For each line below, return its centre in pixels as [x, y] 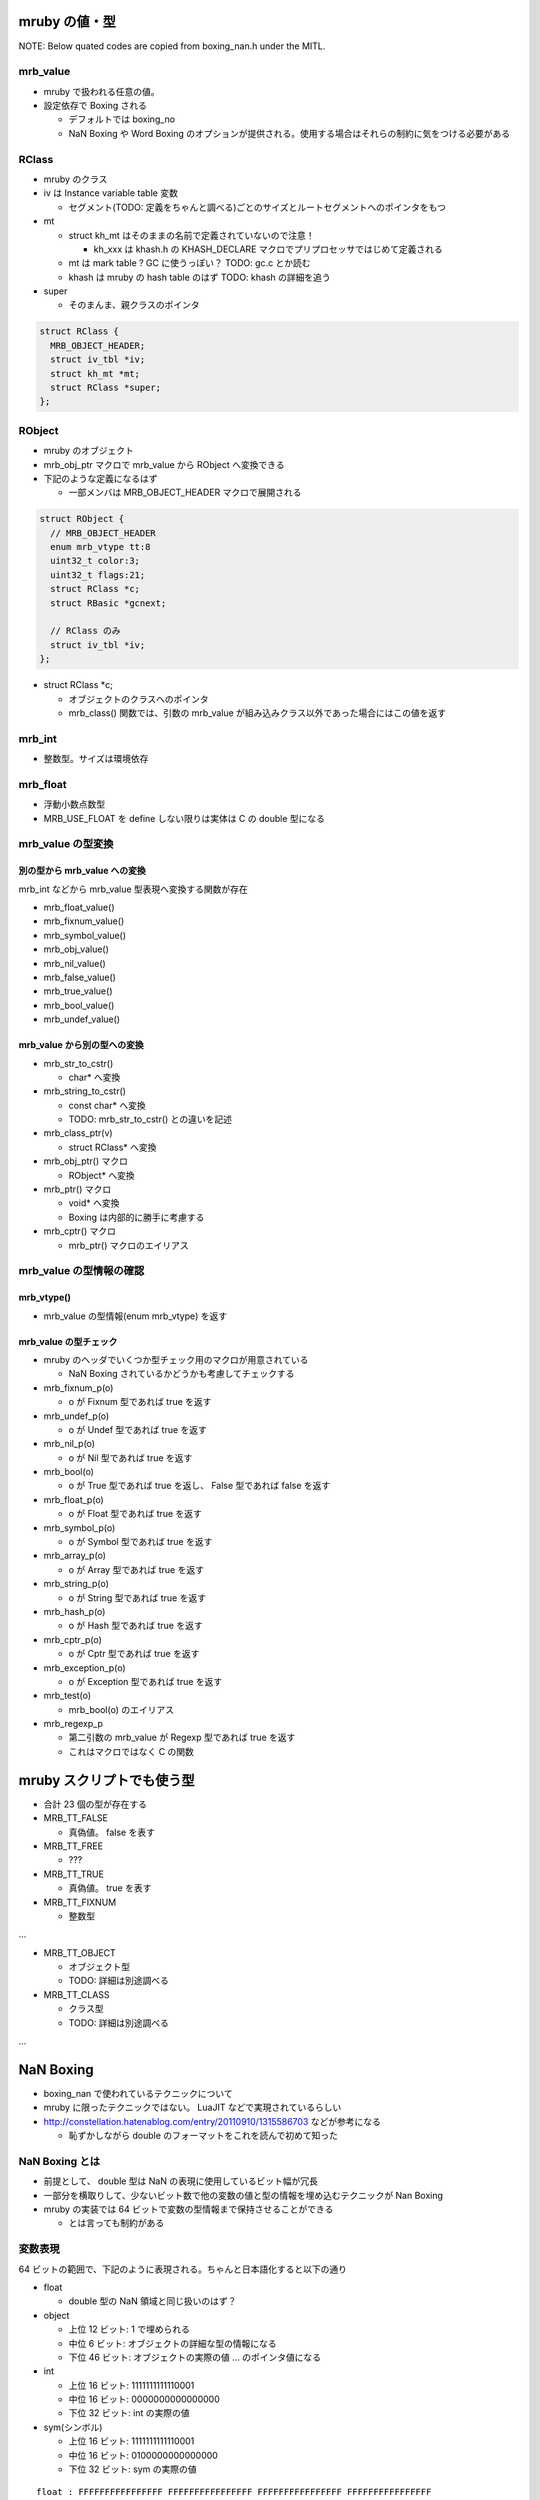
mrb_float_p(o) [73, 1499]
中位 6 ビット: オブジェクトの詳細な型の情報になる [172, 2343]
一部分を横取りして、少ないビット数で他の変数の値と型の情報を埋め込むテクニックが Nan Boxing [243, 2195]
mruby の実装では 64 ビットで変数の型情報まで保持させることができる [188, 2209]
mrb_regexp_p [73, 1724]
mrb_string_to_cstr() [85, 1091]
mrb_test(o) [67, 1696]
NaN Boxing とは [59, 2161]
